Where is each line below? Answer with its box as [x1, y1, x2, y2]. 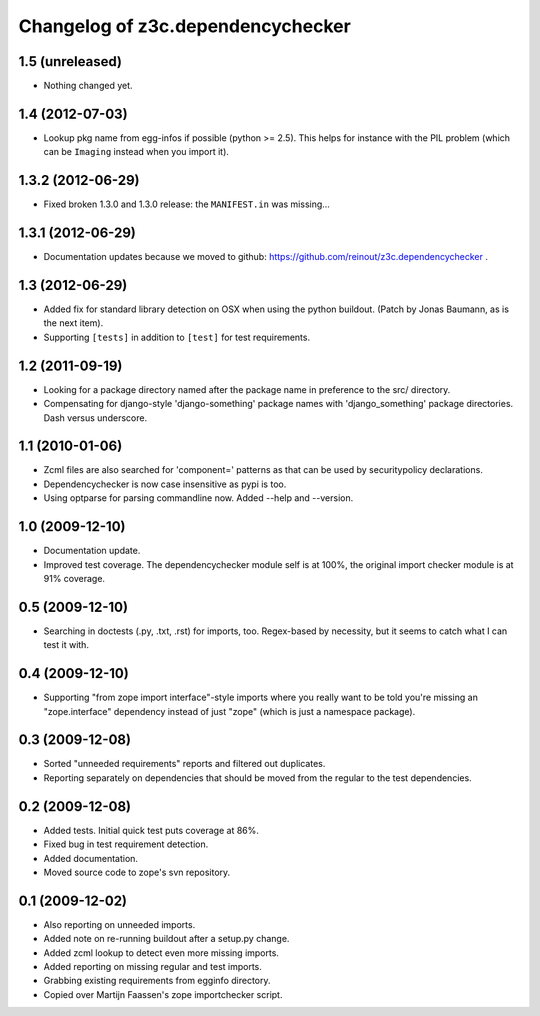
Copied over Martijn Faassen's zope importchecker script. [43, 988, 283, 1000]
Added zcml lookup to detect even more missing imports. [43, 946, 280, 959]
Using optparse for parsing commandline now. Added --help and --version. [43, 492, 354, 504]
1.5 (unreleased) [18, 53, 122, 70]
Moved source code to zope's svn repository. [43, 866, 231, 878]
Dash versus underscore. [43, 411, 148, 424]
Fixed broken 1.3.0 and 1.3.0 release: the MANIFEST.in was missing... [43, 198, 330, 210]
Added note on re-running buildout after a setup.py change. [43, 933, 290, 945]
